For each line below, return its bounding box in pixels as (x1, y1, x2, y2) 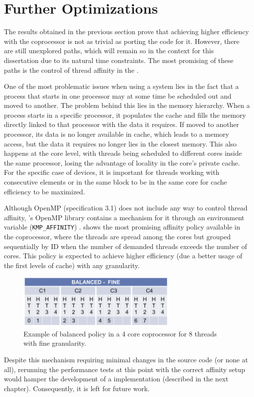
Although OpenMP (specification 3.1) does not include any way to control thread (4, 203, 248, 213)
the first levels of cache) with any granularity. (4, 260, 140, 270)
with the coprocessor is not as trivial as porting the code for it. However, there (4, 36, 240, 46)
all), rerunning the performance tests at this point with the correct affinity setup (4, 364, 245, 374)
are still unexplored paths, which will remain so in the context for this (4, 45, 214, 56)
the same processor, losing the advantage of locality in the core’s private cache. (4, 157, 240, 167)
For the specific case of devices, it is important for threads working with (4, 167, 219, 177)
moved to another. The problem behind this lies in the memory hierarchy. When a (4, 100, 250, 110)
